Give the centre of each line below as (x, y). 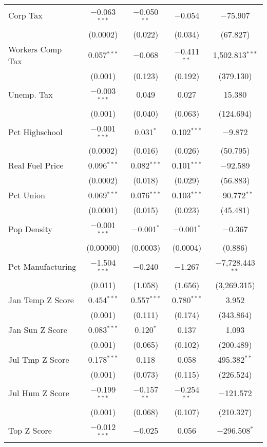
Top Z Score (30, 431)
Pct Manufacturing (42, 266)
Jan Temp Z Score (41, 300)
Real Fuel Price (36, 165)
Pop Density (30, 229)
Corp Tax (25, 15)
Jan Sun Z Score (38, 329)
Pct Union (27, 195)
